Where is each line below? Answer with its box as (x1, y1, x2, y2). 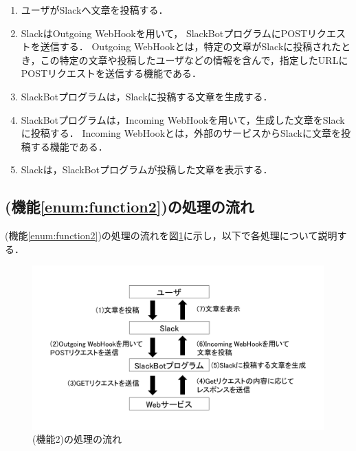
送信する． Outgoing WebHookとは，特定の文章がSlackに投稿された (40, 39, 342, 54)
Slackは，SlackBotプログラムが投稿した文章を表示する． (21, 162, 273, 177)
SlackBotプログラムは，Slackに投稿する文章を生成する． (21, 89, 273, 103)
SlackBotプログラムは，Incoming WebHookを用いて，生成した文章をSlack (21, 112, 345, 126)
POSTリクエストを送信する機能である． (21, 66, 201, 80)
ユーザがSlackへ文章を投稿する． (21, 3, 168, 16)
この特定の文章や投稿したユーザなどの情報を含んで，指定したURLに (40, 52, 348, 67)
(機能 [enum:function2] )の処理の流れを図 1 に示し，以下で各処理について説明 (5, 228, 337, 243)
